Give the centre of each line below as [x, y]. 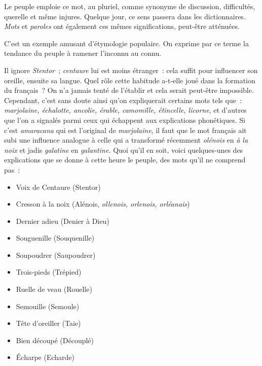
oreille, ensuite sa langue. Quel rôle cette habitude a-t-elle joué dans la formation [130, 80]
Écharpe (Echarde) [45, 357]
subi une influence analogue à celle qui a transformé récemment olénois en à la [126, 140]
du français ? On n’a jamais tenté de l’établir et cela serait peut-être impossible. [129, 90]
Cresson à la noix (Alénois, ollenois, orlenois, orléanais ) [103, 204]
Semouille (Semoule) [48, 306]
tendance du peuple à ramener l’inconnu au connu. [83, 53]
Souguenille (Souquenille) [55, 238]
